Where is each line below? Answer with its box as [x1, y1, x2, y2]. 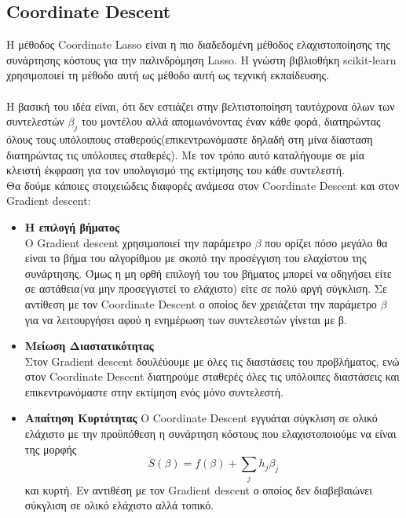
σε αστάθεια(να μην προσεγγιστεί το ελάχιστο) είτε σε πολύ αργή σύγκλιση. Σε [24, 280, 387, 297]
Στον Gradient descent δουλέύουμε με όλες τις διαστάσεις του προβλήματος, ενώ [24, 352, 400, 369]
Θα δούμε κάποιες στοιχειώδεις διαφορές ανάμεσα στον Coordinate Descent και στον [6, 177, 400, 193]
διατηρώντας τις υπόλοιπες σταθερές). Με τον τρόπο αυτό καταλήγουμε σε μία [6, 146, 365, 162]
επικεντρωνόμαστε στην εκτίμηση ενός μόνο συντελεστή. [24, 383, 283, 399]
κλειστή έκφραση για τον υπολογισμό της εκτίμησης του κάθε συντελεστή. [6, 162, 345, 178]
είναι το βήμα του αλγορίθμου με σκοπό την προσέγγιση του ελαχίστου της [24, 250, 367, 266]
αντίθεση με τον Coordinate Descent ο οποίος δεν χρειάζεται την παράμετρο [24, 295, 377, 312]
